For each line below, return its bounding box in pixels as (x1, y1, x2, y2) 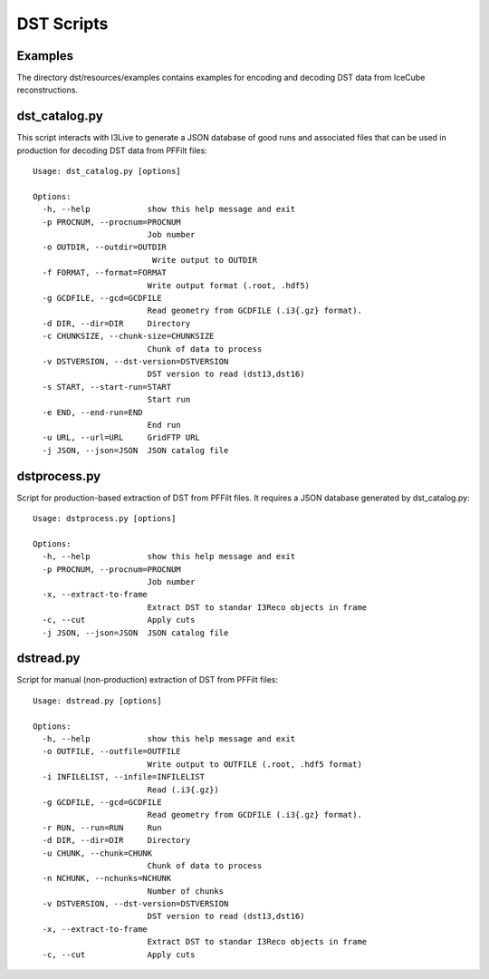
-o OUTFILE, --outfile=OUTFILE (42, 746, 181, 757)
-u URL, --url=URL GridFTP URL (42, 432, 201, 443)
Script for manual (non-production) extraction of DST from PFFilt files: (16, 674, 279, 685)
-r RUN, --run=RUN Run (42, 822, 162, 833)
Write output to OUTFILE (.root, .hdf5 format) (147, 759, 362, 770)
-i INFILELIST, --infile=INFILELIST (42, 771, 206, 782)
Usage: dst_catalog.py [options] (33, 166, 181, 177)
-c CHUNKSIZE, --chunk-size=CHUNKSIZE (42, 331, 215, 342)
